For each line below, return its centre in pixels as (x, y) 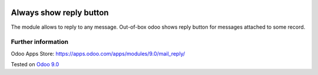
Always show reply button (60, 13)
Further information (40, 42)
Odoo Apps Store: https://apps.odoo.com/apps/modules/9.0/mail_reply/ (98, 53)
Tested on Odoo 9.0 (35, 64)
